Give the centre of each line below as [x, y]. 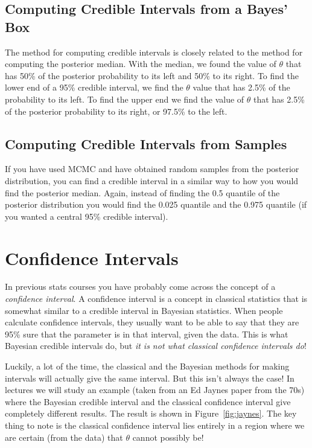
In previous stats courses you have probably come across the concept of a [140, 286]
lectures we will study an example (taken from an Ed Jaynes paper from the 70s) [155, 390]
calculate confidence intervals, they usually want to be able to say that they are [152, 322]
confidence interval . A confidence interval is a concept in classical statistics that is [156, 299]
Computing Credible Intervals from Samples [146, 143]
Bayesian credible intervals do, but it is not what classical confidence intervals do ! [156, 346]
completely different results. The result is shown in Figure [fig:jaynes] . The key [151, 413]
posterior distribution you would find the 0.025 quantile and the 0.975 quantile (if [156, 204]
